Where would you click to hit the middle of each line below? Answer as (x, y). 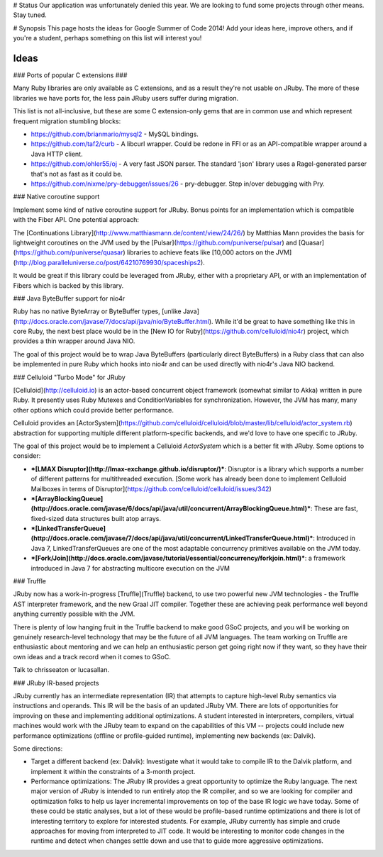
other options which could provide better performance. (93, 410)
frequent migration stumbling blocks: (67, 121)
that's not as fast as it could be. (77, 174)
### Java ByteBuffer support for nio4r (69, 298)
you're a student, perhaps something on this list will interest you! (107, 38)
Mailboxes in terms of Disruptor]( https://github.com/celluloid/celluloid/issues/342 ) (151, 488)
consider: (27, 456)
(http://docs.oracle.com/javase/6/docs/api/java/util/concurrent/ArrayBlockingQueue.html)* (171, 509)
